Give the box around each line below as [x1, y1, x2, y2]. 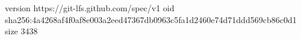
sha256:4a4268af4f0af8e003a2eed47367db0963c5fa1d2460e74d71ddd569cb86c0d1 [5, 13, 297, 25]
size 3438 [5, 25, 38, 37]
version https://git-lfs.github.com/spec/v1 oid [5, 2, 175, 14]
